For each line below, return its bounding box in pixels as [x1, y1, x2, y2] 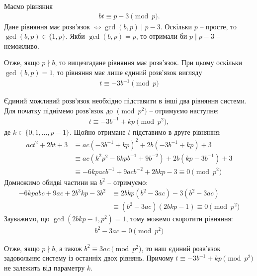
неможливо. [4, 40, 39, 51]
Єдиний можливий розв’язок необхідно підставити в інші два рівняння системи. [4, 95, 247, 106]
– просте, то [200, 21, 237, 31]
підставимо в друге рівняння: [132, 126, 221, 137]
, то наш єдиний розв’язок [141, 243, 221, 253]
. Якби [65, 31, 85, 41]
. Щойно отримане [69, 126, 126, 137]
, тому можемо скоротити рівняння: [126, 213, 233, 224]
